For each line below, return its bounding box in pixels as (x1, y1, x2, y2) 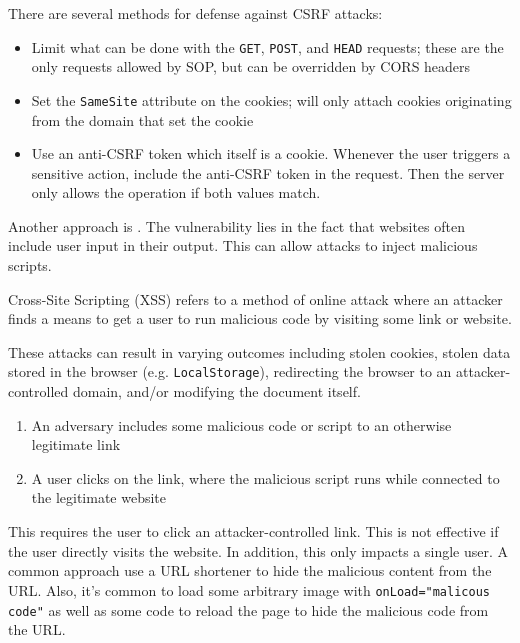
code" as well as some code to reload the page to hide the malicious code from (8, 599, 489, 620)
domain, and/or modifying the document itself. (72, 381, 361, 402)
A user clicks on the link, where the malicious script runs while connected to (31, 467, 500, 488)
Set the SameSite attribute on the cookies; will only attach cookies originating (31, 89, 512, 110)
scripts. (8, 255, 52, 276)
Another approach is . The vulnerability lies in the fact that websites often (8, 215, 465, 236)
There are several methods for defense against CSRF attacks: (8, 3, 383, 23)
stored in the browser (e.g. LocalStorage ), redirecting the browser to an (8, 361, 452, 382)
